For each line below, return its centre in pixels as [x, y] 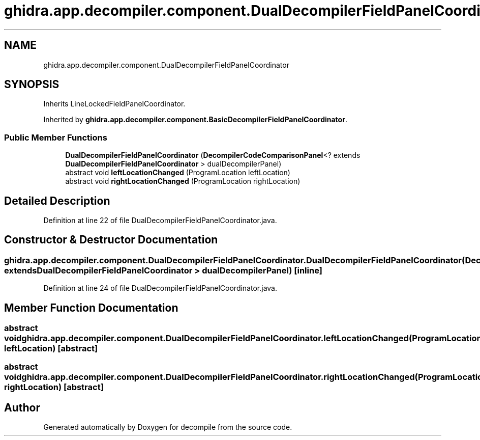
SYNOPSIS [32, 85]
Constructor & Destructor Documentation [111, 240]
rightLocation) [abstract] [54, 387]
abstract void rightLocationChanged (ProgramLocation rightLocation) [183, 181]
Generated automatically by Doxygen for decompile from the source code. [168, 427]
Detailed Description [57, 201]
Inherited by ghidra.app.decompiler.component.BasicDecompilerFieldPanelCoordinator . [195, 120]
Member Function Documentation [91, 308]
